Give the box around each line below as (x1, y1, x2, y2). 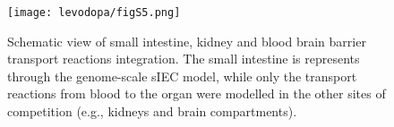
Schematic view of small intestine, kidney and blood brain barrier (7, 31, 366, 50)
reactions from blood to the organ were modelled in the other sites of (7, 84, 386, 103)
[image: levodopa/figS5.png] (7, 6, 181, 19)
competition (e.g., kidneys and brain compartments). (7, 102, 297, 121)
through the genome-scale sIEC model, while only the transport (7, 66, 357, 85)
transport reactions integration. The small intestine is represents (7, 49, 360, 68)
